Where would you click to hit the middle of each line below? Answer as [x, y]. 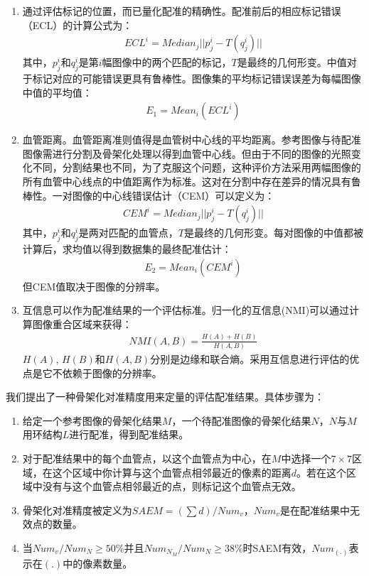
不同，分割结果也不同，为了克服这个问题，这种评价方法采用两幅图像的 [197, 167]
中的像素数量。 [98, 563]
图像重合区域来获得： [82, 324]
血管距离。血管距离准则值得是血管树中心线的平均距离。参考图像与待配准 [192, 140]
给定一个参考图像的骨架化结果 [92, 420]
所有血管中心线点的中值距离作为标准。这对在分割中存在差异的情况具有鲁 [192, 181]
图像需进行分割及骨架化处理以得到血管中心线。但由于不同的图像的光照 [187, 153]
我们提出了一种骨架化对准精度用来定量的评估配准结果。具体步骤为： [165, 397]
